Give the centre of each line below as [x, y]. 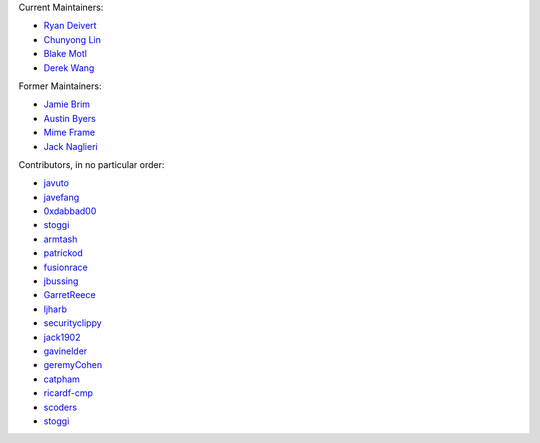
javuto [56, 183]
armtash [60, 239]
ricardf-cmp [68, 393]
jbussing [61, 281]
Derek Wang [69, 67]
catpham [61, 379]
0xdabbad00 [70, 211]
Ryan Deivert [70, 26]
